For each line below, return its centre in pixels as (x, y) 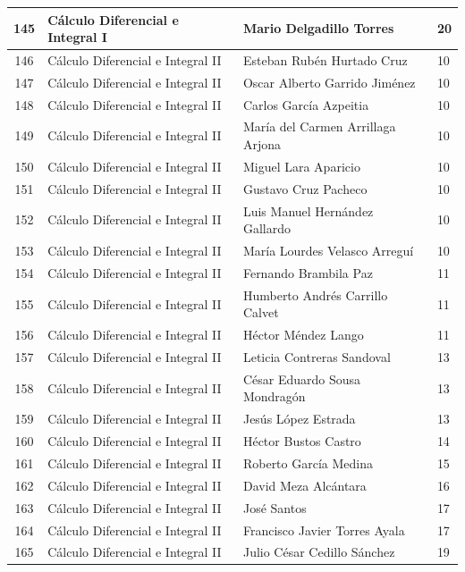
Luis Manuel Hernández (308, 210)
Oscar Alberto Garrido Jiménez (329, 82)
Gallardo (266, 228)
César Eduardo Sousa (302, 379)
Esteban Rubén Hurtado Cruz (325, 59)
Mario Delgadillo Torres (318, 28)
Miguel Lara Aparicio (301, 166)
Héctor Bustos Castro (302, 441)
